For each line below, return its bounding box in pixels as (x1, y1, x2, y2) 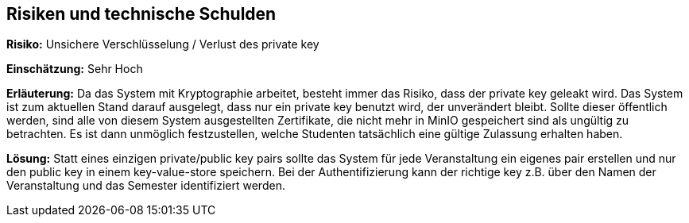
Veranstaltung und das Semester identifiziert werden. (6, 179, 285, 193)
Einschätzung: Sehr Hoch (6, 62, 143, 76)
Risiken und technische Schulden (6, 4, 277, 24)
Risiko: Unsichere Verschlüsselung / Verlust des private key (6, 37, 319, 52)
